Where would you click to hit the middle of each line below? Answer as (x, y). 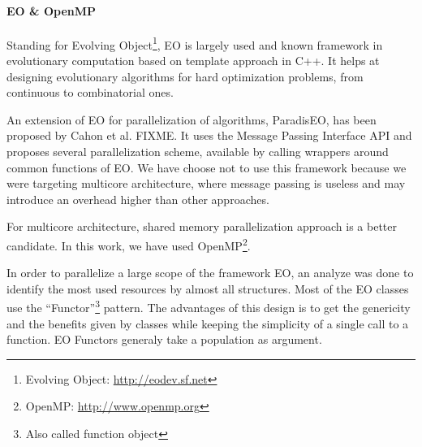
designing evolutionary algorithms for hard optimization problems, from (185, 76)
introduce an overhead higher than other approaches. (138, 199)
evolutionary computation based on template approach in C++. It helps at (193, 61)
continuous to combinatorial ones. (90, 92)
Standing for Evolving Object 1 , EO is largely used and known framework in (195, 43)
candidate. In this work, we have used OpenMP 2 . (129, 244)
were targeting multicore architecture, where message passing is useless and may (206, 183)
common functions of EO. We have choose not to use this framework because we (207, 167)
